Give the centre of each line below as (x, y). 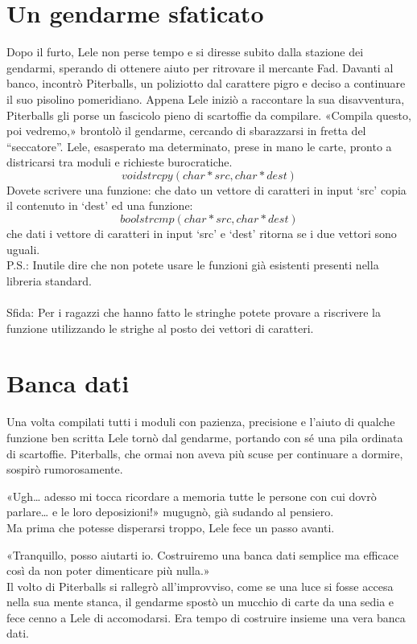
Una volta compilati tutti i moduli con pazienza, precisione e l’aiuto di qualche (201, 422)
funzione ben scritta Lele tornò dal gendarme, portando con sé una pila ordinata (205, 437)
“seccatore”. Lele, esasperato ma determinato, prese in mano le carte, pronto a (199, 146)
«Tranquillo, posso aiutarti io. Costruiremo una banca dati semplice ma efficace (202, 554)
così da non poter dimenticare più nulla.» (108, 570)
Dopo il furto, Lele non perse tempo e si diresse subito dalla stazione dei (185, 52)
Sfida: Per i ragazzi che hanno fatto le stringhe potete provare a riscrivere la (194, 312)
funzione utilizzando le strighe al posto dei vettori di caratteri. (160, 328)
